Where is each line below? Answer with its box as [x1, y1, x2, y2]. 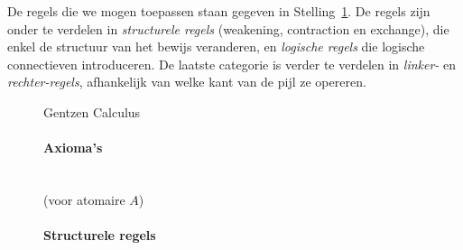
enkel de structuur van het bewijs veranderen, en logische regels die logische [7, 37, 425, 56]
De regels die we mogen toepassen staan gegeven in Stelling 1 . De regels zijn [7, 2, 431, 20]
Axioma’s [43, 138, 103, 157]
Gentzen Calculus [43, 102, 141, 121]
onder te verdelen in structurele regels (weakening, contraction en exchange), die [7, 19, 449, 38]
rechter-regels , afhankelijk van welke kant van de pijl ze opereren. [7, 72, 366, 91]
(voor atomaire [43, 190, 125, 208]
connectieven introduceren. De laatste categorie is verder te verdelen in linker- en [7, 54, 457, 73]
